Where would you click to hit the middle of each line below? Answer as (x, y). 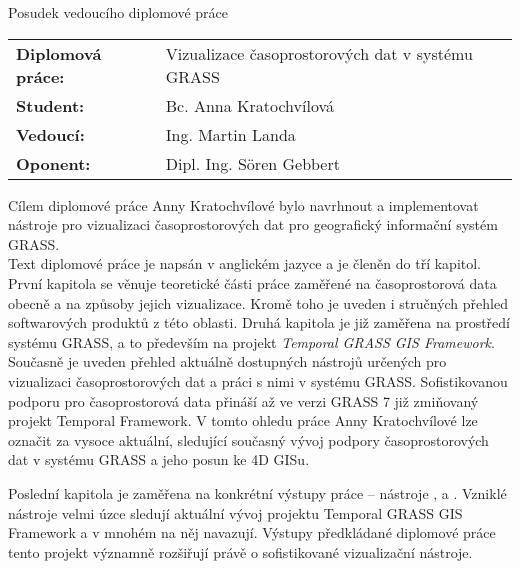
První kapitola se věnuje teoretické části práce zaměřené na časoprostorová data (252, 282)
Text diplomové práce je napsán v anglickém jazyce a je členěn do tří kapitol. (245, 263)
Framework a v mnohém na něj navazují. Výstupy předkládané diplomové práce (252, 532)
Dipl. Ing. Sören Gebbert (252, 163)
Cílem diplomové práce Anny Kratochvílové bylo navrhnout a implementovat (243, 204)
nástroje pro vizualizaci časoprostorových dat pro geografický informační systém (253, 224)
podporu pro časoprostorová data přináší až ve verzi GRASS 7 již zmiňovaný (243, 400)
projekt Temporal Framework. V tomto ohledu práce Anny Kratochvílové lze (243, 420)
